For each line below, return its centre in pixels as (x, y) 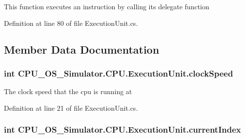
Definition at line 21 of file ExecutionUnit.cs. (71, 108)
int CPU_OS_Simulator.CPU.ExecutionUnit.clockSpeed (119, 73)
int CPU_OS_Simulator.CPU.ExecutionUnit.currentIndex (122, 129)
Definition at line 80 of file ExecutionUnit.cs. (71, 23)
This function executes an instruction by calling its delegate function (107, 6)
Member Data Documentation (82, 49)
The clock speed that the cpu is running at (68, 91)
